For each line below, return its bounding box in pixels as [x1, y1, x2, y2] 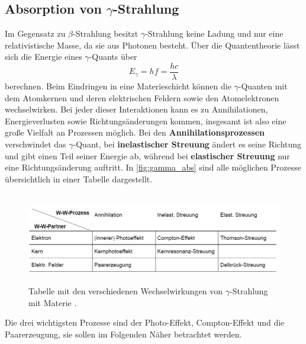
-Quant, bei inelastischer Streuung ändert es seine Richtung [73, 138, 302, 150]
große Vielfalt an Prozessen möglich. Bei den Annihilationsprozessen [5, 126, 265, 139]
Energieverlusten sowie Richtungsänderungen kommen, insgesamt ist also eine [5, 114, 286, 127]
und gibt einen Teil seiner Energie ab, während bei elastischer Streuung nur [5, 149, 290, 162]
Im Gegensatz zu [5, 27, 66, 40]
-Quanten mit [238, 80, 288, 92]
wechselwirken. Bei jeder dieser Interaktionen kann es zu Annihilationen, [5, 103, 268, 115]
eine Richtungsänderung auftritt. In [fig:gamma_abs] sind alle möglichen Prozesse [5, 161, 302, 173]
